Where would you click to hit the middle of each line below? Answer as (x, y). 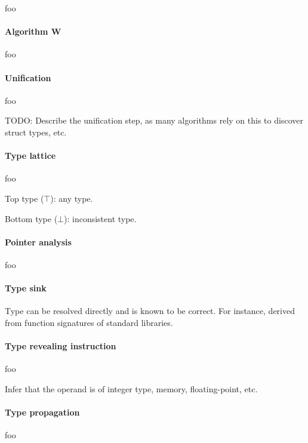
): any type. (72, 198)
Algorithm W (33, 31)
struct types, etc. (36, 132)
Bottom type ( (31, 218)
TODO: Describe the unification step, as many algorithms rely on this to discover (154, 120)
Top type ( (24, 198)
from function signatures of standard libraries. (89, 322)
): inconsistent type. (100, 218)
